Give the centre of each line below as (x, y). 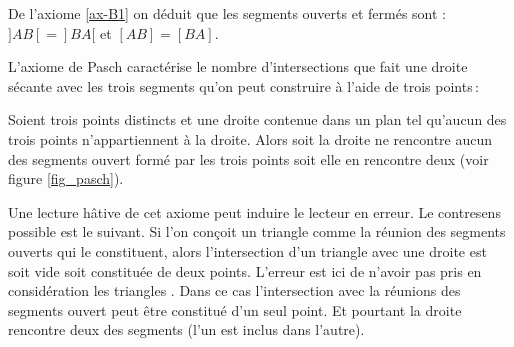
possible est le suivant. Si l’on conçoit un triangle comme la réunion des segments (257, 231)
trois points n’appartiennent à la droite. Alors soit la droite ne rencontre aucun (250, 138)
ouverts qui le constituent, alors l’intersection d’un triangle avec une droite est (247, 250)
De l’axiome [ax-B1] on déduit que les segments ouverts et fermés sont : (227, 13)
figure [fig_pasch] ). (66, 178)
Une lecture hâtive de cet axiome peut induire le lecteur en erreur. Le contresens (254, 211)
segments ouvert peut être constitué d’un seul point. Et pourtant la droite (235, 309)
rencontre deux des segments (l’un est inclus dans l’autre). (186, 329)
